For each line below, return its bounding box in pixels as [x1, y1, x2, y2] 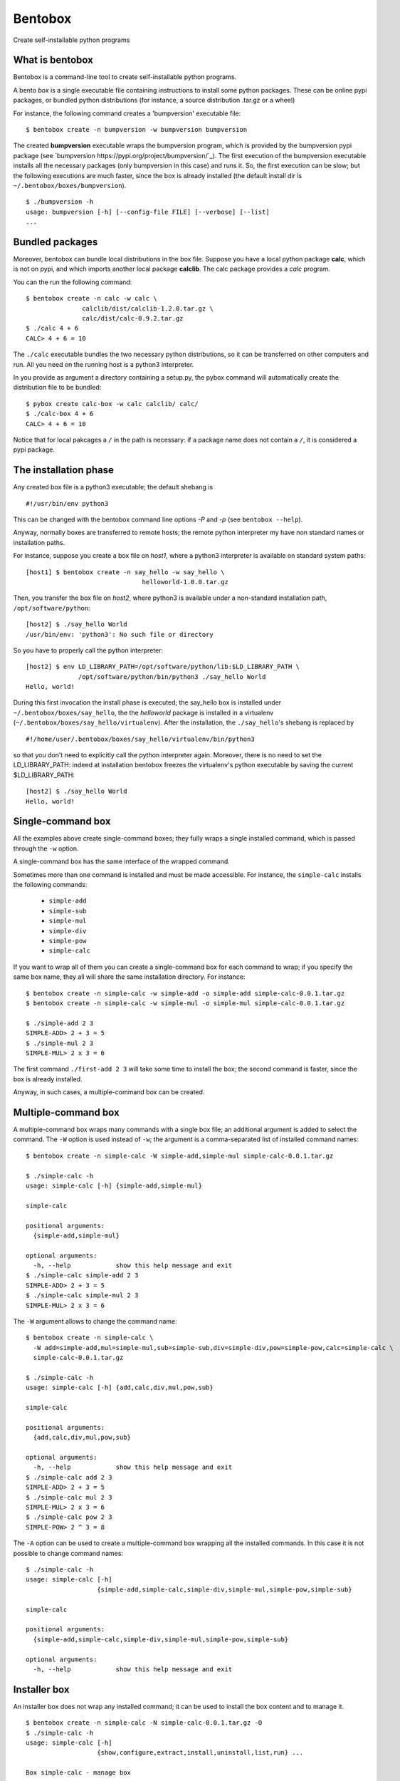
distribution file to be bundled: [13, 383, 102, 392]
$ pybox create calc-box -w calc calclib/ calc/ [26, 400, 199, 407]
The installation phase [13, 464, 114, 477]
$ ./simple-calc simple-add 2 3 [26, 1272, 139, 1279]
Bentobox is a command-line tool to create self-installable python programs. [13, 73, 237, 81]
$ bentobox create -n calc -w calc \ [26, 294, 158, 303]
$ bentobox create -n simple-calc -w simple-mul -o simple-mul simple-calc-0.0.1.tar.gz [26, 999, 345, 1007]
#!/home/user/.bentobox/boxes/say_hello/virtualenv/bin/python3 [26, 734, 256, 743]
